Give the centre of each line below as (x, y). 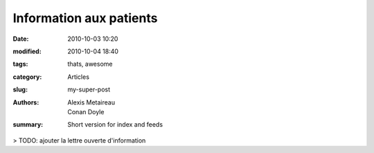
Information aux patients (85, 18)
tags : (20, 64)
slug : (20, 89)
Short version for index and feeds (115, 125)
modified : (27, 51)
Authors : (26, 102)
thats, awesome (90, 64)
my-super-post (89, 89)
